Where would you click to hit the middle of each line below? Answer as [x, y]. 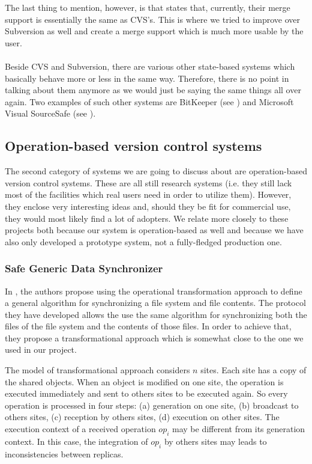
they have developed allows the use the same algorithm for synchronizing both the [156, 314]
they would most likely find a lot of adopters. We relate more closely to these [147, 218]
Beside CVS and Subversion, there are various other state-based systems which [150, 66]
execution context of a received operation [80, 429]
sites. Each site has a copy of [253, 370]
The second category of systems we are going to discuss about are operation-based [156, 171]
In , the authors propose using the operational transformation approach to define [154, 291]
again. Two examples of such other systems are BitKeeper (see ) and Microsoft [149, 101]
